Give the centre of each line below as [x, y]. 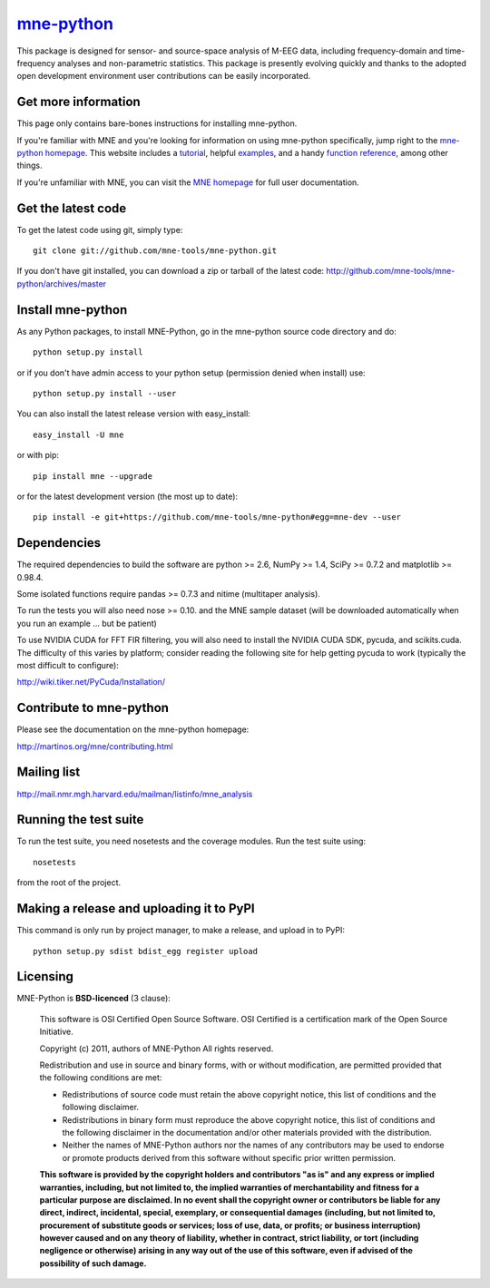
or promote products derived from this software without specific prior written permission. [229, 1157]
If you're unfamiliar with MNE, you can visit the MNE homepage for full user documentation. [188, 182]
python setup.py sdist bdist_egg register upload [146, 951]
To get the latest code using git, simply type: [100, 229]
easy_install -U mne [78, 434]
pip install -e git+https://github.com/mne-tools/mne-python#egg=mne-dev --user [217, 517]
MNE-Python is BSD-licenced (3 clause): [94, 999]
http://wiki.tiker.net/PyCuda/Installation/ [91, 682]
